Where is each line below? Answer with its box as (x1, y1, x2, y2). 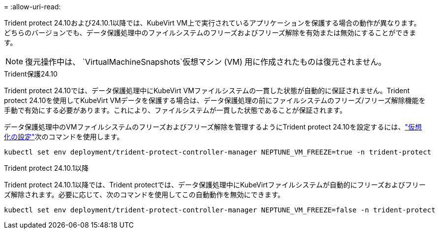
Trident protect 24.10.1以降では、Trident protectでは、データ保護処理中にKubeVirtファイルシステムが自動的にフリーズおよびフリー (4, 181, 426, 189)
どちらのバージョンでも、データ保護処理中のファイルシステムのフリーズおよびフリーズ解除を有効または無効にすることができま (4, 28, 416, 37)
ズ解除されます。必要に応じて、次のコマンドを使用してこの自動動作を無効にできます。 (4, 190, 285, 199)
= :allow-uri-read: (4, 2, 61, 11)
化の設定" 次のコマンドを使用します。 (4, 132, 124, 141)
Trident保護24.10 (4, 70, 58, 78)
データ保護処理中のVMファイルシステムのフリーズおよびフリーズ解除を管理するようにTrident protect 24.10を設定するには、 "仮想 (4, 123, 422, 131)
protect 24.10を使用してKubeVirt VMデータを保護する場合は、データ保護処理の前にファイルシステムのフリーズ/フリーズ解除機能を (4, 96, 426, 104)
